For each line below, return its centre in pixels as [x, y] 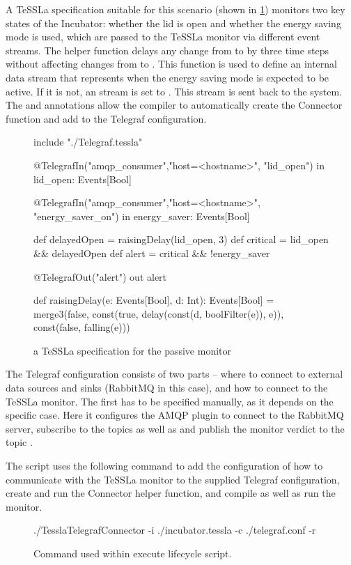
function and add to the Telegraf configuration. [106, 118]
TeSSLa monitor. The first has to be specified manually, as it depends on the [170, 401]
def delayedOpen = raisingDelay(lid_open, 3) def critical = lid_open [181, 239]
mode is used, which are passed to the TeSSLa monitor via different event [163, 37]
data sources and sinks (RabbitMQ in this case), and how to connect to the [167, 388]
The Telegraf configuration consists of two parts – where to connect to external [174, 374]
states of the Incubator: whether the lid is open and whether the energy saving [173, 23]
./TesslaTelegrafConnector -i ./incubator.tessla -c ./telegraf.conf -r [175, 530]
